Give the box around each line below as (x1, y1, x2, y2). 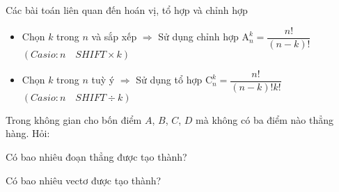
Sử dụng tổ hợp (136, 72, 203, 87)
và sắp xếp (91, 29, 137, 44)
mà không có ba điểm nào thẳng (196, 112, 333, 127)
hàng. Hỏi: (6, 126, 50, 141)
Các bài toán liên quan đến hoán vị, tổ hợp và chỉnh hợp (6, 3, 248, 17)
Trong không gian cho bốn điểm (6, 112, 142, 127)
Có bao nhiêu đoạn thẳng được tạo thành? (6, 149, 187, 163)
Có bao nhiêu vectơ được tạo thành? (6, 173, 161, 187)
